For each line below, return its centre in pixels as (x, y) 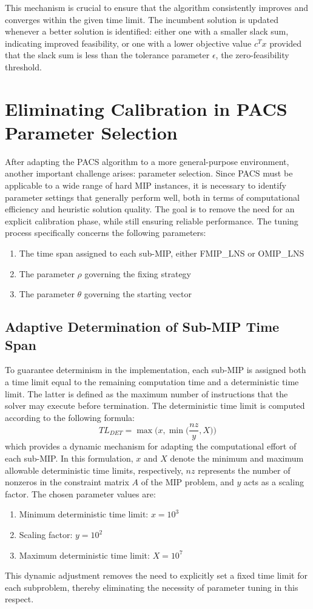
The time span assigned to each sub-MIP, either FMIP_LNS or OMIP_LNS (162, 253)
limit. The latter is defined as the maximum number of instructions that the (146, 393)
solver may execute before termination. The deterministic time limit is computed (155, 405)
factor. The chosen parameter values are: (80, 493)
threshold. (23, 66)
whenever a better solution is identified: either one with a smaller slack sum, (147, 31)
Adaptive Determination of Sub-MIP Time (142, 327)
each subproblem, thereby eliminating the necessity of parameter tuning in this (152, 587)
